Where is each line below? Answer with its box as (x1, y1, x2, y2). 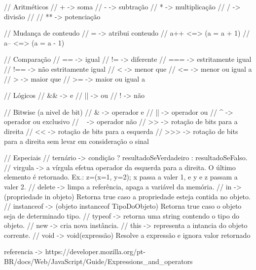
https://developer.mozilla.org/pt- (45, 246, 146, 257)
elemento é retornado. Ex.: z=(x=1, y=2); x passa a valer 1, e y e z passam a (4, 172, 238, 182)
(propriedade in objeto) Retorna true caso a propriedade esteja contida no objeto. (4, 191, 251, 201)
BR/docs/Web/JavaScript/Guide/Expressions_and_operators (4, 256, 193, 267)
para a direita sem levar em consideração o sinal (4, 135, 149, 146)
